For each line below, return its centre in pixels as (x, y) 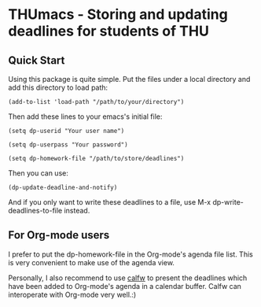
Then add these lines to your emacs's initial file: (85, 117)
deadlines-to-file (35, 211)
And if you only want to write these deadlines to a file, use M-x (109, 202)
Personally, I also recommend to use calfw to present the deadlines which (128, 278)
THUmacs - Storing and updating (118, 15)
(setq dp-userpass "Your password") (68, 145)
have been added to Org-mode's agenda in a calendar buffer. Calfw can (125, 286)
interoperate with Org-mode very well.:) (72, 294)
